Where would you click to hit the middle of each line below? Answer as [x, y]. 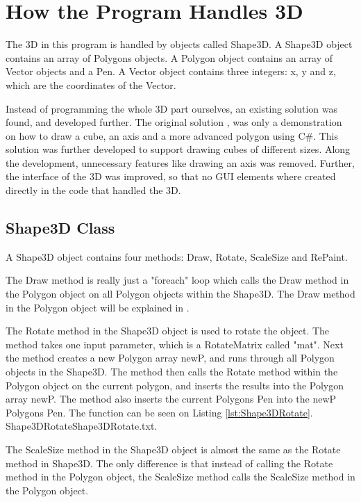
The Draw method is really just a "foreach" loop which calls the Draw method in [177, 280]
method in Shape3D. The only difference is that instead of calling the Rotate [169, 463]
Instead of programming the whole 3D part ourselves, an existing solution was [171, 108]
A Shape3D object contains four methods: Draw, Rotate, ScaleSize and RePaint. [177, 256]
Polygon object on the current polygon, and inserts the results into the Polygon [175, 385]
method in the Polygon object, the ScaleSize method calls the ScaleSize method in [180, 477]
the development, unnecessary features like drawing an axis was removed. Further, [180, 162]
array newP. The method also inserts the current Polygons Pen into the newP [171, 399]
